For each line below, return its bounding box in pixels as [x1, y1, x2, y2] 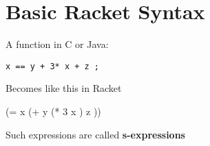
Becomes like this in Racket [6, 81, 122, 95]
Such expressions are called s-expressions [6, 127, 185, 141]
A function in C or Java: [6, 37, 109, 51]
